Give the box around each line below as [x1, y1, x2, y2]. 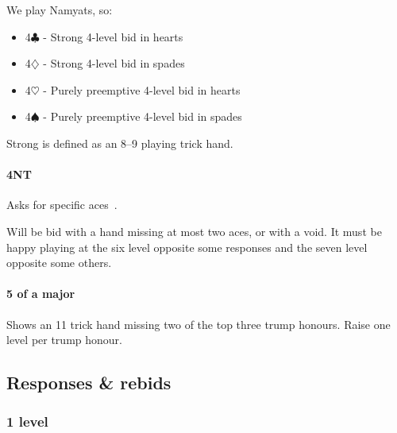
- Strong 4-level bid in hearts [43, 28, 183, 44]
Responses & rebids [6, 370, 172, 395]
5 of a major [6, 285, 75, 302]
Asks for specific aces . [6, 196, 118, 213]
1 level [6, 412, 48, 431]
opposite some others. [6, 254, 112, 271]
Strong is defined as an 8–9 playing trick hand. [6, 134, 233, 151]
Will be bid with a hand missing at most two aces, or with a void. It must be [6, 222, 382, 239]
